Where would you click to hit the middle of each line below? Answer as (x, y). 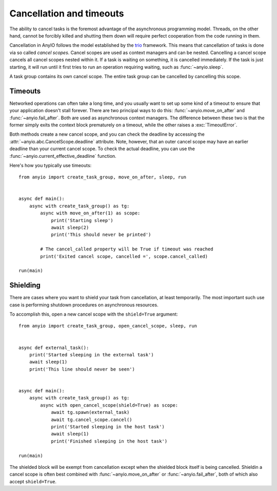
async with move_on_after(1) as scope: (90, 213)
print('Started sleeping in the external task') (91, 355)
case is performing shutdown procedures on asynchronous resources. (84, 305)
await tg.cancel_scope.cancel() (92, 420)
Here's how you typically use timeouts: (51, 165)
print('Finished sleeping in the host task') (109, 441)
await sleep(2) (70, 228)
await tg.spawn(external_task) (90, 412)
